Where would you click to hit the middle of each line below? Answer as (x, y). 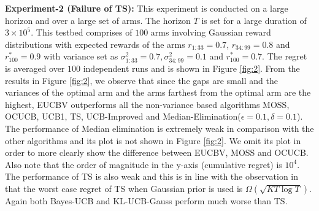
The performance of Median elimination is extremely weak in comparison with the (159, 128)
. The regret (285, 56)
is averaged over (35, 68)
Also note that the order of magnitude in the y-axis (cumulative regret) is (144, 164)
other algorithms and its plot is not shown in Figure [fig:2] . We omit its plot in (153, 140)
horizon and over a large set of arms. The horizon (98, 20)
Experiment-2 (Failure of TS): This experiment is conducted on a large (147, 8)
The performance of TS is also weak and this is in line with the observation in (152, 176)
